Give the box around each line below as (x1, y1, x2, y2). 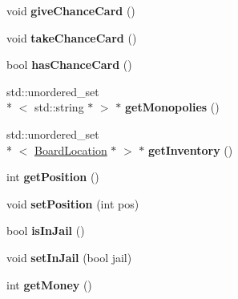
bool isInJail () (6, 222, 85, 239)
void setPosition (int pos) (6, 195, 139, 212)
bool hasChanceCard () (6, 56, 132, 73)
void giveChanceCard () (6, 2, 135, 18)
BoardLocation (34, 141, 107, 158)
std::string (34, 99, 84, 115)
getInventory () (148, 141, 233, 158)
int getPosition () (6, 168, 99, 185)
